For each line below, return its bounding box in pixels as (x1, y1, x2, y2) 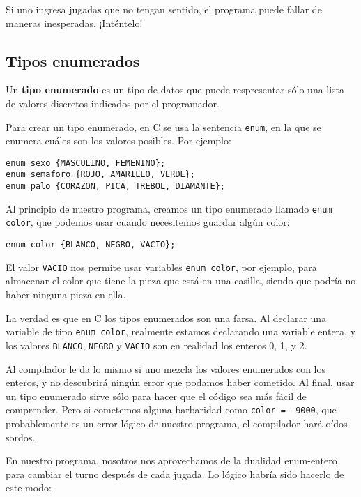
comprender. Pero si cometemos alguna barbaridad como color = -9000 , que (6, 402, 337, 417)
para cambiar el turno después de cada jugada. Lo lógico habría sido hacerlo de (6, 466, 344, 481)
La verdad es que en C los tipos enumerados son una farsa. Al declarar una (6, 310, 327, 325)
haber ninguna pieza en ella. (6, 287, 126, 302)
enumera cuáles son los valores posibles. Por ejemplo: (6, 133, 231, 148)
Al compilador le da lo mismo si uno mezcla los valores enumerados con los (6, 361, 326, 376)
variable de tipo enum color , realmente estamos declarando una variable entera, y (6, 324, 356, 339)
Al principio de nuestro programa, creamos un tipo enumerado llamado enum (6, 201, 332, 215)
